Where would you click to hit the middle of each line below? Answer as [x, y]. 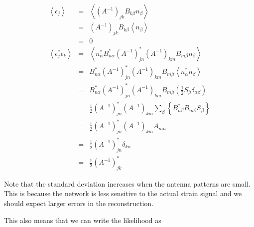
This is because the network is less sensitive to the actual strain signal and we [123, 193]
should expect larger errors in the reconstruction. [79, 203]
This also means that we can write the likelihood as [83, 220]
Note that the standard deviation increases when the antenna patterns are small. [127, 183]
